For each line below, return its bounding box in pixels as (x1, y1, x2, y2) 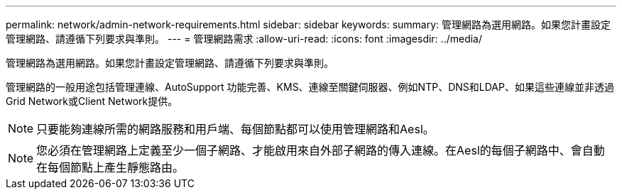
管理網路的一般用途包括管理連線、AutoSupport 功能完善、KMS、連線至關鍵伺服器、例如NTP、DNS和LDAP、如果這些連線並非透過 (6, 81, 614, 93)
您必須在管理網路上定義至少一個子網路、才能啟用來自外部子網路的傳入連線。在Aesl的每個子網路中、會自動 (36, 143, 605, 157)
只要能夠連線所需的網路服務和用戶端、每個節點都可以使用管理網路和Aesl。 (36, 122, 435, 136)
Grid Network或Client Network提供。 (6, 95, 178, 107)
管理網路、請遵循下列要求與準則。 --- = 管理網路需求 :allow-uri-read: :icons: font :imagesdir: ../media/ (6, 33, 483, 45)
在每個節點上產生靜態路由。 (36, 160, 185, 174)
